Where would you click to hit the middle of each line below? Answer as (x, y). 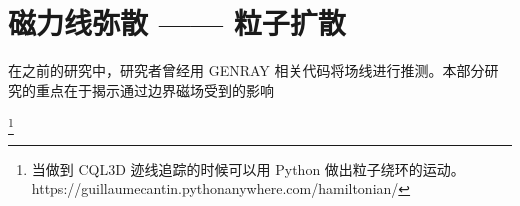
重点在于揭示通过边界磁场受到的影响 (154, 89)
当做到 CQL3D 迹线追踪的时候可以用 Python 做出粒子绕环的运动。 (248, 168)
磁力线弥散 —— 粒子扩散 (177, 22)
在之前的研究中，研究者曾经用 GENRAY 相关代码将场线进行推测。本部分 (246, 70)
